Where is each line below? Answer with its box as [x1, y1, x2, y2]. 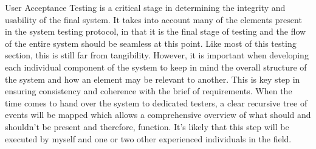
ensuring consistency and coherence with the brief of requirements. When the [5, 85, 292, 97]
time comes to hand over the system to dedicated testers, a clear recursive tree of [5, 96, 307, 109]
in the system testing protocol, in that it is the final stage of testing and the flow [5, 25, 306, 38]
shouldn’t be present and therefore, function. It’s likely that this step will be [5, 120, 289, 133]
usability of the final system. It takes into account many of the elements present [5, 13, 302, 26]
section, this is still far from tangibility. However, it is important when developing [5, 49, 309, 61]
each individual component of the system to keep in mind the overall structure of [5, 60, 307, 73]
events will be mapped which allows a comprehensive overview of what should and [5, 108, 311, 121]
